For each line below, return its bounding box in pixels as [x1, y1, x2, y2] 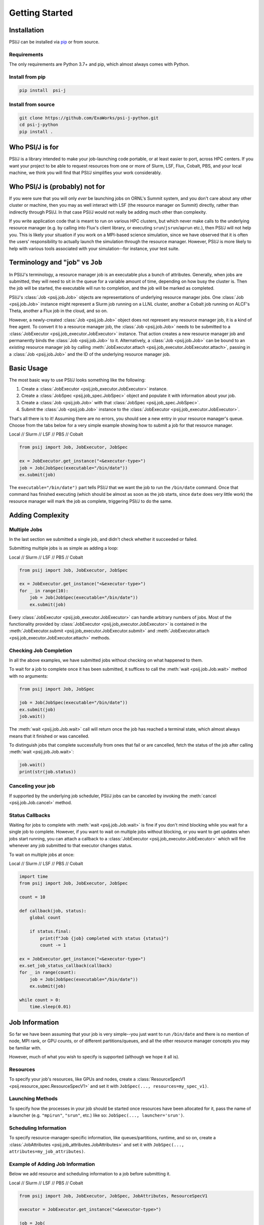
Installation [9, 26, 44, 34]
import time [19, 874, 48, 879]
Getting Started [9, 7, 73, 18]
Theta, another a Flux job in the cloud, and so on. [9, 308, 108, 314]
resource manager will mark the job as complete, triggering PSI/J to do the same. [9, 498, 173, 504]
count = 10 [19, 894, 45, 900]
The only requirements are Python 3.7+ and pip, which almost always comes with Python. [9, 61, 190, 67]
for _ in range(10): [19, 588, 68, 593]
